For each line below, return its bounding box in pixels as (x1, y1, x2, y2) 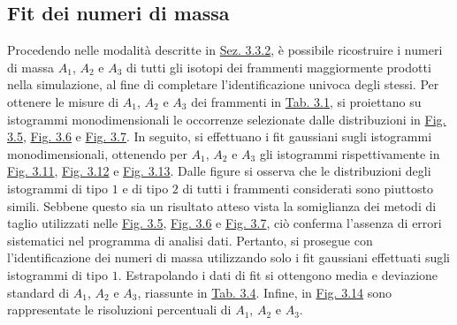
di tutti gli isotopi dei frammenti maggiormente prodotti (126, 57, 431, 76)
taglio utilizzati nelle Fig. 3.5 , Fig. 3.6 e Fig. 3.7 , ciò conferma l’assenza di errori (7, 214, 442, 232)
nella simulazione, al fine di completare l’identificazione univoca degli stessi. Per (7, 75, 439, 94)
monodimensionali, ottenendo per (7, 144, 187, 162)
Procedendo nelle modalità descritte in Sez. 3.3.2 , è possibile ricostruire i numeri (7, 41, 443, 59)
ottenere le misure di (7, 92, 119, 110)
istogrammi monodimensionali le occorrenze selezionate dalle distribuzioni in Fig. (7, 110, 446, 128)
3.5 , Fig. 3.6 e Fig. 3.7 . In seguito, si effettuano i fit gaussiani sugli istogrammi (7, 127, 432, 146)
